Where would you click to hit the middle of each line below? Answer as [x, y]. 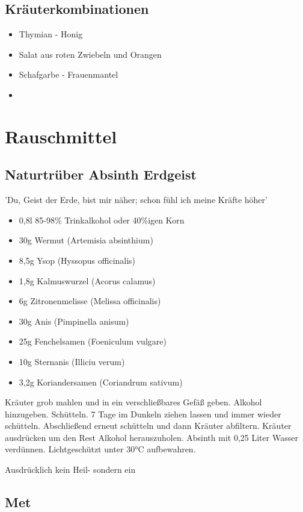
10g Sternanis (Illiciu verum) [72, 361]
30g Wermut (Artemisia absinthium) [86, 240]
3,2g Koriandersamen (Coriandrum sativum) [101, 382]
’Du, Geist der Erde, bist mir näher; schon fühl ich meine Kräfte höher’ [136, 200]
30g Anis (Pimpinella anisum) [74, 321]
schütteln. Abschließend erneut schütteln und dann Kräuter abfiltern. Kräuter [148, 426]
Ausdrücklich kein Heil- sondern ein [70, 470]
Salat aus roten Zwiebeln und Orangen [90, 54]
